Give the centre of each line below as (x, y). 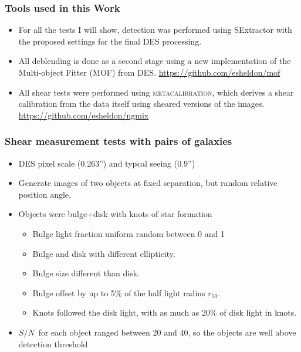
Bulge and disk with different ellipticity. (104, 253)
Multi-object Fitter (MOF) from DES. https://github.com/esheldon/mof (149, 72)
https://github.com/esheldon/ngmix (84, 115)
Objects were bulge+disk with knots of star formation (115, 214)
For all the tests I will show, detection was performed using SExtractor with (155, 30)
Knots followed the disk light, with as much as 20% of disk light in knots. (165, 312)
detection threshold (53, 343)
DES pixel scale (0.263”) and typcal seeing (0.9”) (107, 163)
